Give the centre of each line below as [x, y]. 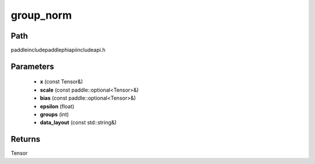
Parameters [32, 66]
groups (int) [55, 114]
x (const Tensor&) [62, 82]
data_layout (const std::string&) [78, 123]
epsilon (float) [57, 106]
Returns [26, 139]
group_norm [41, 15]
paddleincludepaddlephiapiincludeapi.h [58, 50]
